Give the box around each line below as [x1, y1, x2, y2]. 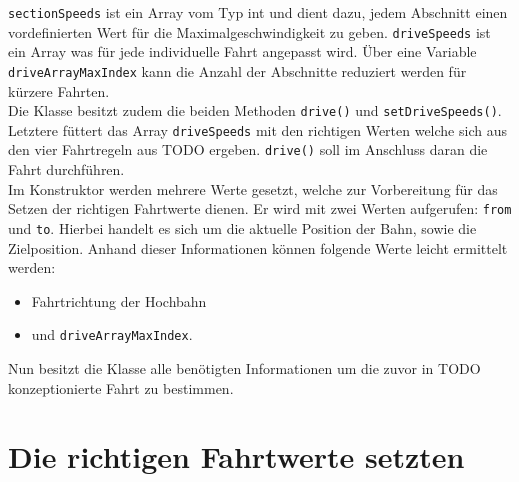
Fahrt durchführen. [8, 159, 125, 180]
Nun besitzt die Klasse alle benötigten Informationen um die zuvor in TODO [8, 358, 481, 379]
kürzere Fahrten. [8, 80, 110, 101]
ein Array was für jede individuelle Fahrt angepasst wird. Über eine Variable [8, 41, 477, 62]
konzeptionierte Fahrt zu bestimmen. [8, 377, 234, 398]
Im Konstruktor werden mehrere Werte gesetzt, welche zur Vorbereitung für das [8, 178, 498, 199]
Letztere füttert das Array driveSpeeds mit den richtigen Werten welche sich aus [8, 119, 507, 140]
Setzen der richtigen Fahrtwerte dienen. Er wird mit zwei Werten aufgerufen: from [8, 198, 512, 219]
